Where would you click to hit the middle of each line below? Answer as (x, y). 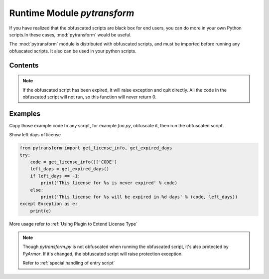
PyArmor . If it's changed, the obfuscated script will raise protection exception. (103, 254)
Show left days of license (35, 135)
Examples (25, 114)
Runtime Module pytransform (72, 13)
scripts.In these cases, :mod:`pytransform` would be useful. (70, 34)
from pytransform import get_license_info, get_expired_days (96, 148)
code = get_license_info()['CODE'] (73, 162)
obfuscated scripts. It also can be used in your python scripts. (73, 51)
